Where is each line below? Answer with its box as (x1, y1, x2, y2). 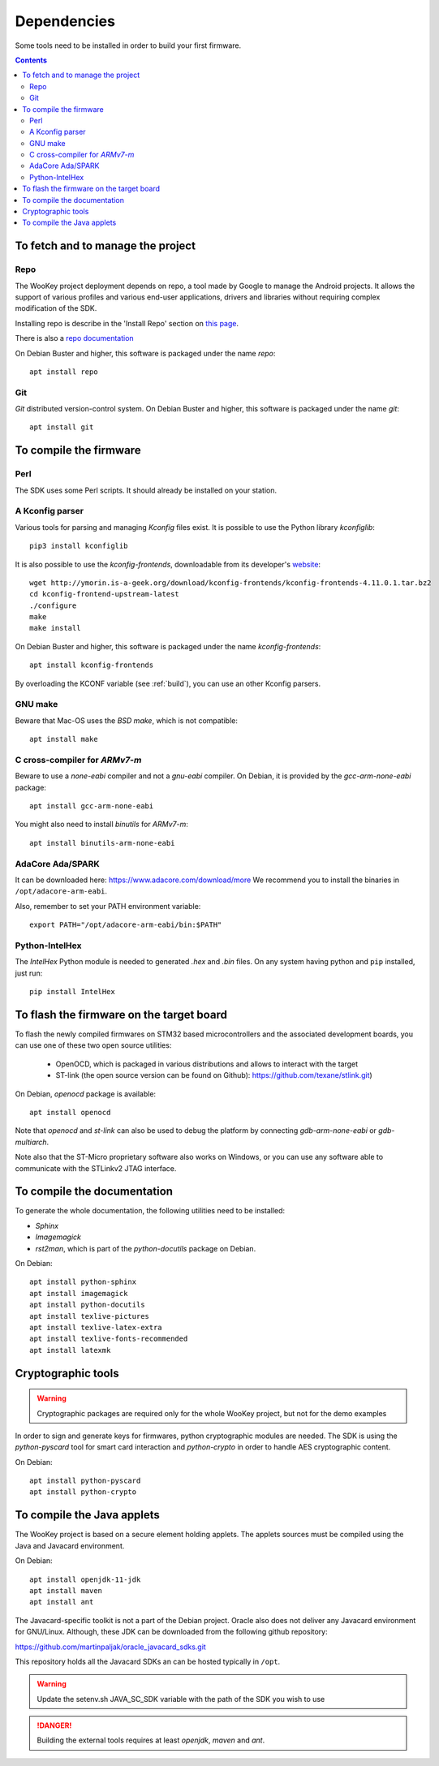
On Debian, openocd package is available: (15, 1088, 157, 1099)
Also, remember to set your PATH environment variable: (15, 901, 201, 911)
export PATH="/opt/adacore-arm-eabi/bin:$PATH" (29, 920, 222, 929)
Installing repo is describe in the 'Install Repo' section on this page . (15, 318, 239, 328)
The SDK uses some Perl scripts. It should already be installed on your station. (15, 485, 278, 495)
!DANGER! (37, 1721, 72, 1730)
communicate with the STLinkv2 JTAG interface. (15, 1163, 177, 1173)
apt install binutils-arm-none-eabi (29, 838, 175, 847)
